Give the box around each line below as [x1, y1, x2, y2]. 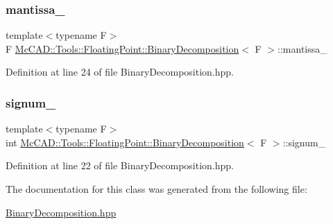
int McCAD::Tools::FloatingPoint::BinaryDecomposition [6, 135, 244, 149]
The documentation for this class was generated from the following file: [6, 182, 307, 196]
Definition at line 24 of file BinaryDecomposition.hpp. [6, 64, 234, 79]
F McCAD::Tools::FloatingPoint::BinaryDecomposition [6, 41, 239, 55]
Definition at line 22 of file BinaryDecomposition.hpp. [6, 158, 234, 173]
